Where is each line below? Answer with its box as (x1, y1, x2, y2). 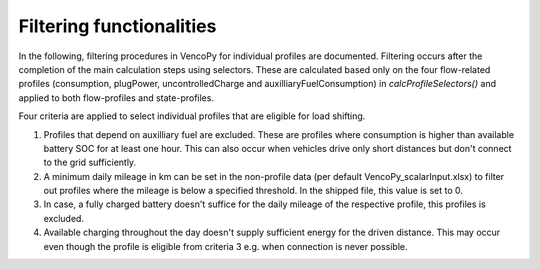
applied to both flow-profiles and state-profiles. (18, 91, 215, 104)
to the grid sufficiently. (43, 156, 137, 169)
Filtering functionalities (18, 15, 217, 37)
